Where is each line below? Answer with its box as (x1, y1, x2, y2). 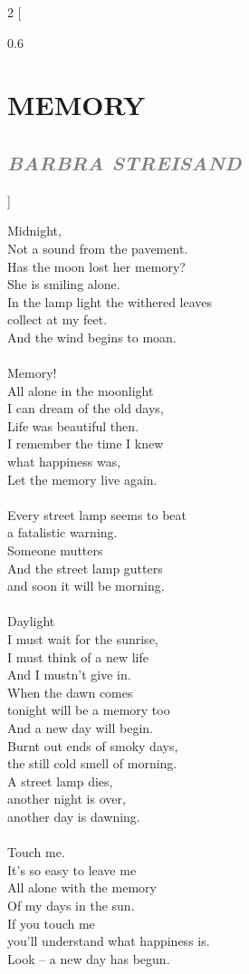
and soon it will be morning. (7, 576, 165, 595)
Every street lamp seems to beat (7, 505, 187, 524)
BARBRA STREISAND (7, 148, 242, 176)
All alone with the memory (7, 878, 157, 897)
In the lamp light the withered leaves (7, 292, 213, 311)
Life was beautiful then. (7, 416, 139, 435)
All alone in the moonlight (7, 381, 154, 400)
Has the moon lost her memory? (7, 256, 186, 275)
